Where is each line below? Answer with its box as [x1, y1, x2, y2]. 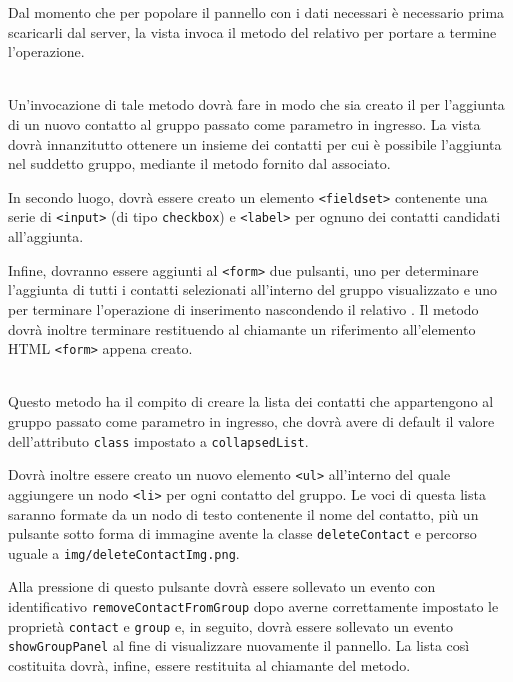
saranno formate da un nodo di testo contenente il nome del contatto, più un [8, 503, 479, 524]
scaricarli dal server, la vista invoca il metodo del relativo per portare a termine [8, 21, 497, 42]
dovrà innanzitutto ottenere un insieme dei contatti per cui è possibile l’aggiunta [8, 133, 502, 154]
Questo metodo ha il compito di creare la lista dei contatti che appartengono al [8, 391, 494, 412]
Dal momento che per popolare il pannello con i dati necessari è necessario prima [8, 2, 505, 22]
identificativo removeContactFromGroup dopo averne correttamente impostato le [8, 596, 499, 616]
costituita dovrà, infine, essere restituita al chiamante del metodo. [8, 654, 411, 675]
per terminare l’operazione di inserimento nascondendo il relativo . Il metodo [8, 298, 479, 319]
